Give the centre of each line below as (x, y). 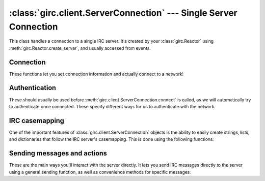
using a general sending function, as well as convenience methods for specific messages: (100, 172)
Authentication (33, 88)
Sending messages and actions (58, 153)
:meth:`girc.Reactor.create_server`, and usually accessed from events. (80, 48)
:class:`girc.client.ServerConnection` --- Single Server (123, 13)
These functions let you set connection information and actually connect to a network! (96, 74)
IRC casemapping (37, 121)
